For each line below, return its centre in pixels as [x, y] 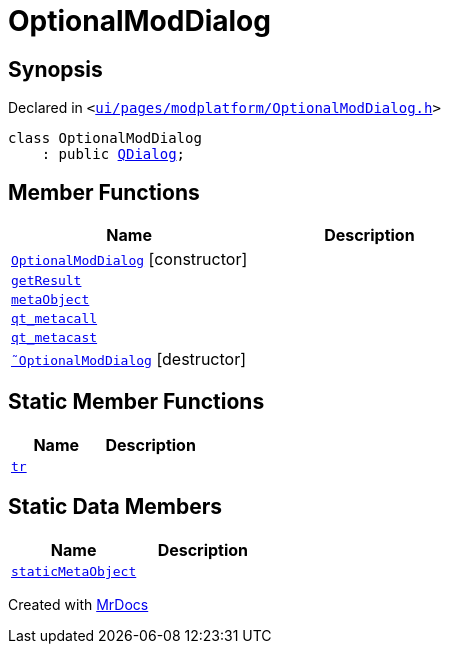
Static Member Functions [136, 402]
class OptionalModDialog [105, 138]
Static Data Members [115, 507]
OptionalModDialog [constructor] [129, 259]
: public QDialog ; [113, 154]
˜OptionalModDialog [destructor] [129, 359]
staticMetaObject [74, 571]
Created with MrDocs [78, 604]
